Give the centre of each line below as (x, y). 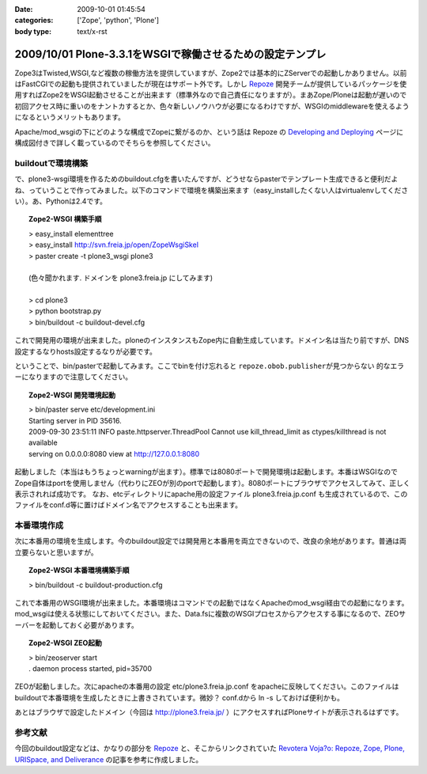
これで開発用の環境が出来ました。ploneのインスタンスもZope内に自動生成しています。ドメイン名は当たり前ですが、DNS (212, 340)
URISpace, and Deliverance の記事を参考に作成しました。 (109, 759)
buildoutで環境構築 (51, 163)
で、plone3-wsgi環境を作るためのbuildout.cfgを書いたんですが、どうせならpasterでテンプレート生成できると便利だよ (206, 179)
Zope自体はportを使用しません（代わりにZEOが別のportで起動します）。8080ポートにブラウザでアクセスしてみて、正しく (212, 483)
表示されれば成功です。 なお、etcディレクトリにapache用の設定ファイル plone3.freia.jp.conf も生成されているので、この (211, 494)
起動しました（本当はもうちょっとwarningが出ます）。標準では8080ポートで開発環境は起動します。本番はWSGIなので (206, 472)
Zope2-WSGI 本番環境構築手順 (79, 571)
